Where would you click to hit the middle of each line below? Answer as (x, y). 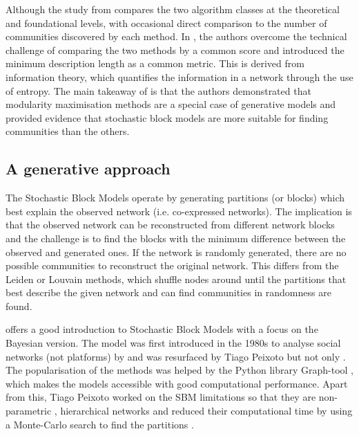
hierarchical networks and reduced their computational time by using (206, 411)
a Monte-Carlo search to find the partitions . (100, 424)
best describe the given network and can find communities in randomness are (168, 292)
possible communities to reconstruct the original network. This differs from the (172, 265)
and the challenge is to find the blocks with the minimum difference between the (176, 238)
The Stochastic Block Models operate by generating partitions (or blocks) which (175, 198)
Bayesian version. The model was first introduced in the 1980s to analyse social (173, 343)
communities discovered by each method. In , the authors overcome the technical (176, 36)
